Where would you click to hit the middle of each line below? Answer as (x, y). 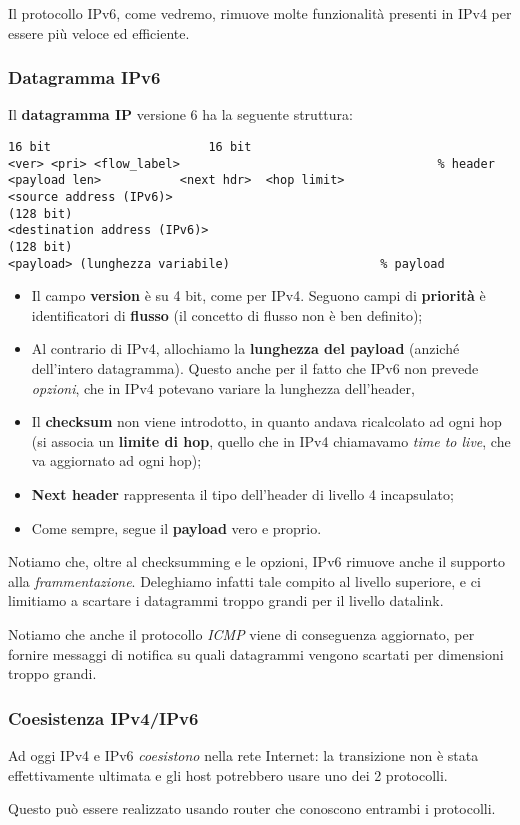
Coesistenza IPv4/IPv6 (103, 717)
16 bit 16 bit (130, 147)
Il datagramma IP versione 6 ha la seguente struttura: (180, 114)
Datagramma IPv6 (84, 77)
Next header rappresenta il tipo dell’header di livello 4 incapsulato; (242, 494)
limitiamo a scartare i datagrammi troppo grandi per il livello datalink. (226, 600)
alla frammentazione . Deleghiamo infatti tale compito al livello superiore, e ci (244, 580)
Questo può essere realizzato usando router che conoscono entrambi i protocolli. (252, 808)
